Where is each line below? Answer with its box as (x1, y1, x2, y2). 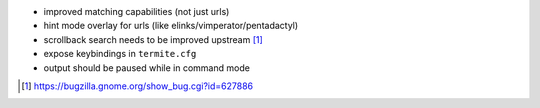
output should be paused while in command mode (43, 61, 250, 74)
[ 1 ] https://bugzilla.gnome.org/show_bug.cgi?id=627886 (21, 80, 254, 92)
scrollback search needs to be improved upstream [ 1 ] (43, 33, 264, 45)
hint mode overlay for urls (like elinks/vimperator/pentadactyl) (43, 20, 299, 32)
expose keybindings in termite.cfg (43, 48, 197, 60)
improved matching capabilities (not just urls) (43, 6, 230, 17)
